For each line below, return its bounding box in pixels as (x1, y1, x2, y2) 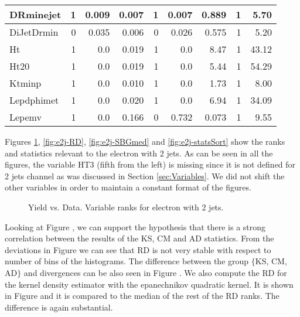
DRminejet (9, 8, 62, 21)
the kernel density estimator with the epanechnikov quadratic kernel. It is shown (5, 278, 294, 290)
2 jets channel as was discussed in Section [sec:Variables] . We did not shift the (5, 169, 285, 182)
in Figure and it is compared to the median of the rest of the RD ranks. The (5, 289, 279, 302)
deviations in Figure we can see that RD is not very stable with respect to (5, 243, 271, 255)
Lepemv (9, 110, 42, 124)
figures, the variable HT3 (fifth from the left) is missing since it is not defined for (5, 158, 296, 171)
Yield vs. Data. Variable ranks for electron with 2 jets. (28, 200, 224, 213)
